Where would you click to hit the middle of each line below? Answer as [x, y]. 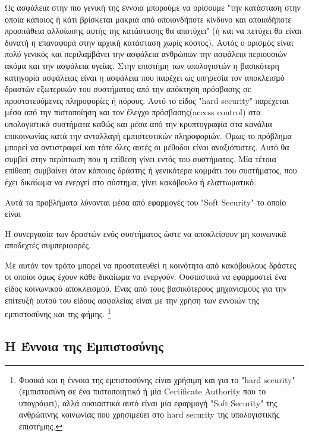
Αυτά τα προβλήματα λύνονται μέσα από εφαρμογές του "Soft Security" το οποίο [146, 202]
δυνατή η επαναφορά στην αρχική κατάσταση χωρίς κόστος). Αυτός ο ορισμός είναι [149, 42]
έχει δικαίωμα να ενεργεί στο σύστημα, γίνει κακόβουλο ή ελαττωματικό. [130, 181]
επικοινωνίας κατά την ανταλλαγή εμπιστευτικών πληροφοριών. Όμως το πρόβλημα [148, 135]
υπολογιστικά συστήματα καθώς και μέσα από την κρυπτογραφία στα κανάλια [138, 123]
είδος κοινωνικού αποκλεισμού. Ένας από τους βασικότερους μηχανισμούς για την [146, 288]
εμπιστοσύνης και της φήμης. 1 [58, 313]
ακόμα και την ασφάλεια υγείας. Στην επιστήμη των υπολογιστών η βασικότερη [142, 65]
